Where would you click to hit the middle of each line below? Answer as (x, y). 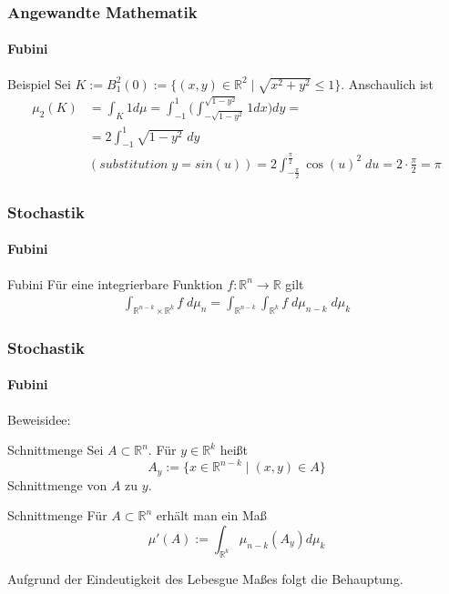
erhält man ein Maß (211, 515)
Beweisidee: (39, 419)
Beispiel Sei (39, 83)
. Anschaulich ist (387, 83)
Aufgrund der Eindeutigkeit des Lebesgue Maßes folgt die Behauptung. (205, 578)
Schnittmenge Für (57, 515)
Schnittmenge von (57, 484)
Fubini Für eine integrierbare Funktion (115, 283)
